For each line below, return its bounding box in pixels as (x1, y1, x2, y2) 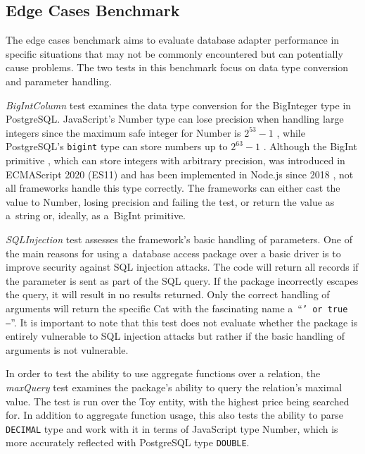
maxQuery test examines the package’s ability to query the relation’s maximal (6, 380, 342, 395)
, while (276, 125, 305, 140)
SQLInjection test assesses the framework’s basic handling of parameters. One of (6, 231, 352, 246)
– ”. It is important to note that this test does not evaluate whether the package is (6, 314, 358, 329)
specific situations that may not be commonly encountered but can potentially (6, 46, 343, 61)
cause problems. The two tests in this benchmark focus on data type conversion (6, 60, 349, 75)
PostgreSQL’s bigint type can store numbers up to (6, 139, 228, 154)
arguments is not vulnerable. (6, 342, 129, 357)
